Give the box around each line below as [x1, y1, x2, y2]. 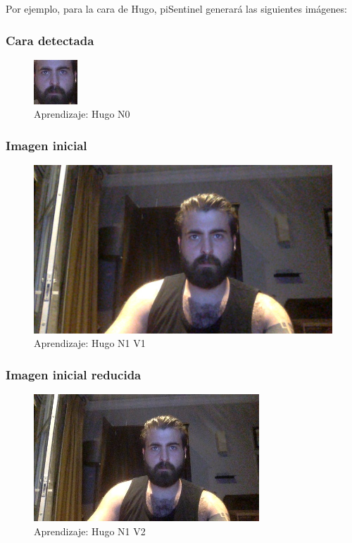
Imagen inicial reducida [6, 365, 142, 383]
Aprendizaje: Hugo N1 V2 [34, 523, 146, 538]
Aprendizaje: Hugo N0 [34, 106, 130, 121]
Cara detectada [6, 31, 94, 49]
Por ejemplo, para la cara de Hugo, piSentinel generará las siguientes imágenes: [6, 1, 347, 16]
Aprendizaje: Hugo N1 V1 [34, 336, 146, 350]
